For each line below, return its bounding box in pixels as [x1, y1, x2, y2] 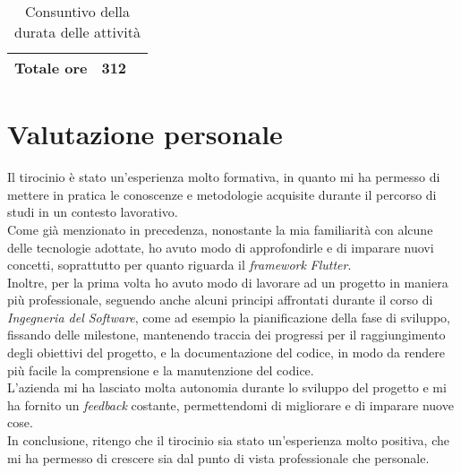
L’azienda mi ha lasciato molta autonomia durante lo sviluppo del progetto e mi [7, 378, 447, 397]
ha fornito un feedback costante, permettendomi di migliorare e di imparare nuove [7, 395, 454, 414]
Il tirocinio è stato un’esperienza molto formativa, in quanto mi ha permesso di [7, 168, 440, 186]
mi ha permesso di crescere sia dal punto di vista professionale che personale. [7, 448, 430, 467]
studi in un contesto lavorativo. [7, 202, 178, 221]
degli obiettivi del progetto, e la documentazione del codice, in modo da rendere [7, 343, 445, 362]
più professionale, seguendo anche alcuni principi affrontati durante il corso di [7, 290, 433, 309]
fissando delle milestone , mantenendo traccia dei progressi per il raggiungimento [7, 325, 446, 344]
